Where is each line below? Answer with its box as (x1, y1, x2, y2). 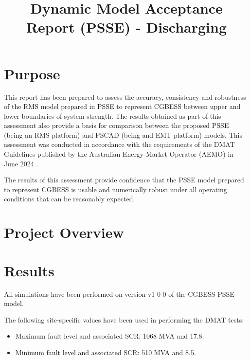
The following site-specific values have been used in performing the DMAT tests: (4, 314, 244, 324)
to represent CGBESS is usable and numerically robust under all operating (4, 184, 227, 194)
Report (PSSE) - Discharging (26, 17, 227, 37)
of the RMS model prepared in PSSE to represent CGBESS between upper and (4, 101, 241, 111)
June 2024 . (4, 158, 38, 168)
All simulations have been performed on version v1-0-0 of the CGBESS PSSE (4, 288, 234, 299)
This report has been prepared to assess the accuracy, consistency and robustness (4, 91, 246, 102)
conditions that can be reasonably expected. (4, 194, 135, 204)
